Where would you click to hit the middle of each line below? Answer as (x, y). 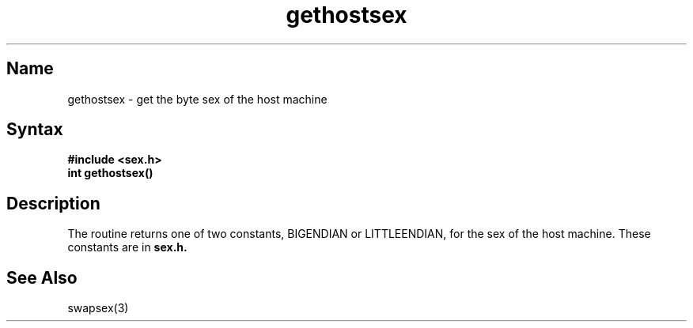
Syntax (35, 130)
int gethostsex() (110, 173)
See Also (42, 277)
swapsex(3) (98, 308)
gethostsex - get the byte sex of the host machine (197, 99)
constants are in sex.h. (127, 247)
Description (53, 203)
